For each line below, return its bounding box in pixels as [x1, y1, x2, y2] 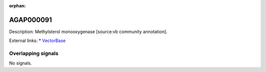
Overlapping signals [9, 50, 59, 57]
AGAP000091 [9, 15, 52, 24]
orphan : [9, 3, 26, 8]
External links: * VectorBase [9, 37, 66, 44]
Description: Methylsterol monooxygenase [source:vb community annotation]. [9, 29, 167, 35]
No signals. [9, 60, 32, 66]
